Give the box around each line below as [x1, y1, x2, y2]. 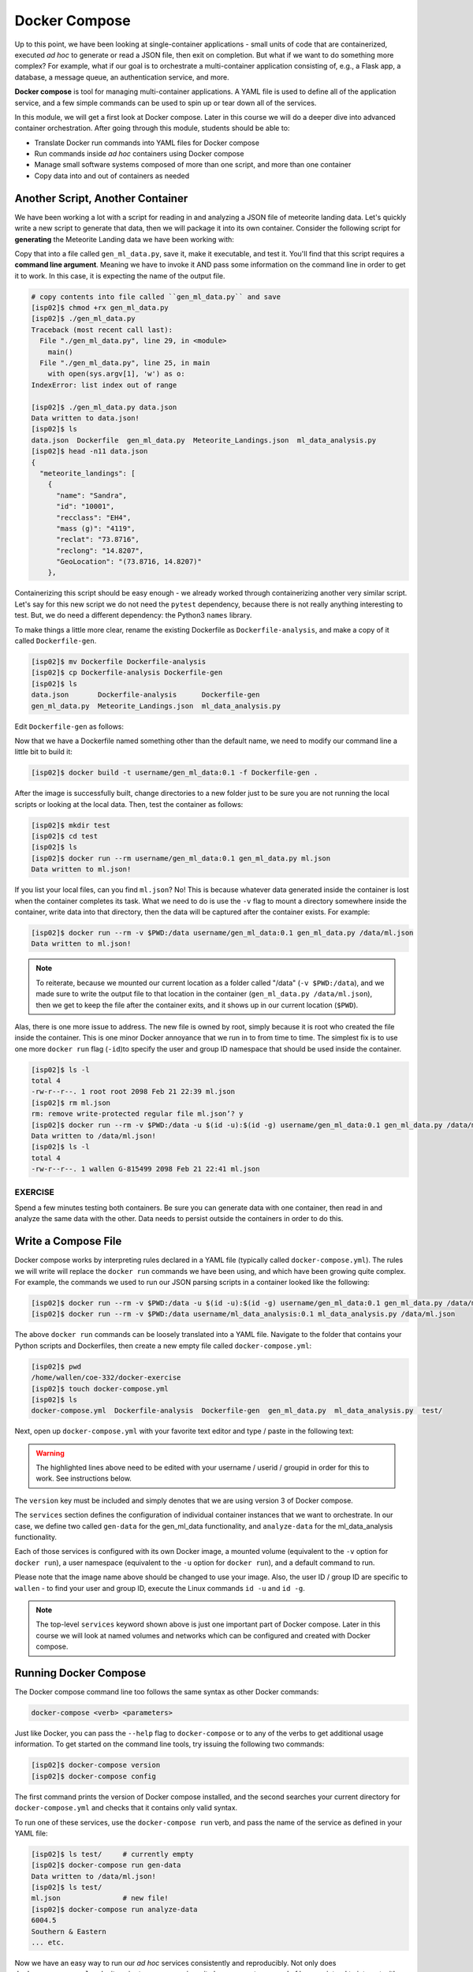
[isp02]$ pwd [31, 1361, 82, 1371]
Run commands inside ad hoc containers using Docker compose [34, 149, 244, 159]
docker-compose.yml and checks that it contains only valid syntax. [14, 1803, 238, 1813]
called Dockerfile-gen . [14, 636, 97, 645]
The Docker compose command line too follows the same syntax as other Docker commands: [14, 1687, 319, 1697]
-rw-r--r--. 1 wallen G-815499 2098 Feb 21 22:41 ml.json [31, 1164, 260, 1174]
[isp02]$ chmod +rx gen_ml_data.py [31, 304, 169, 312]
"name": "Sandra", [56, 491, 128, 500]
